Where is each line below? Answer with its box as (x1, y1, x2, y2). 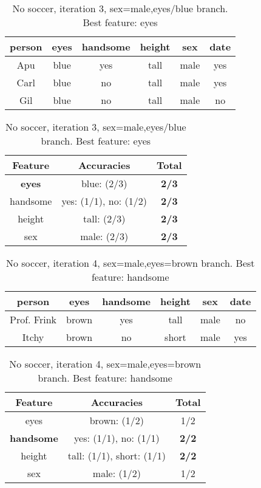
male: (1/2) (92, 466, 141, 480)
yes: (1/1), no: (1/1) (74, 431, 160, 445)
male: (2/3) (80, 229, 129, 243)
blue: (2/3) (81, 176, 127, 190)
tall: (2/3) (83, 211, 126, 225)
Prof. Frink (10, 312, 57, 326)
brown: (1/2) (89, 413, 144, 427)
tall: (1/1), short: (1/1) (67, 448, 166, 462)
